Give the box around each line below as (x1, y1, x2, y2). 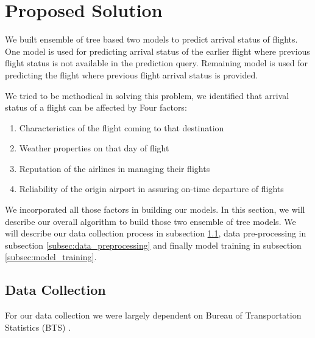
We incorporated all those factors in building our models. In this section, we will (5, 203, 305, 216)
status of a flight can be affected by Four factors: (5, 101, 187, 114)
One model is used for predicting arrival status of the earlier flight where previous (5, 44, 310, 57)
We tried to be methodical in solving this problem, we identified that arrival (5, 89, 289, 102)
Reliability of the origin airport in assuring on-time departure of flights (19, 182, 284, 195)
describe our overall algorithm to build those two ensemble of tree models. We (5, 215, 296, 227)
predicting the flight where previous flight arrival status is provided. (5, 68, 258, 81)
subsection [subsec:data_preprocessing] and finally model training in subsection (5, 238, 302, 251)
